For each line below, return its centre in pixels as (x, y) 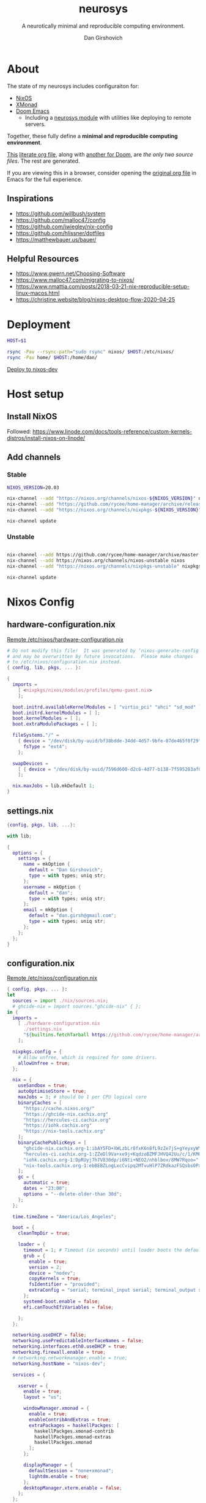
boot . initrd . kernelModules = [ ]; (56, 713)
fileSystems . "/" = (36, 736)
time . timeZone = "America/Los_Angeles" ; (64, 1217)
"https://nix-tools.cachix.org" (64, 1132)
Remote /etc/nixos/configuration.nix (52, 978)
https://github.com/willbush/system (61, 213)
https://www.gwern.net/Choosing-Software (71, 274)
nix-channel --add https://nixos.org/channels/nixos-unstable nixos (96, 561)
